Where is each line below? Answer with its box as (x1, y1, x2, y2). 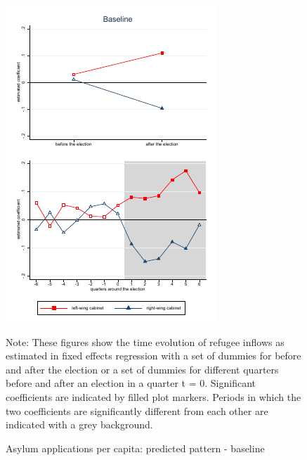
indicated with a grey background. (6, 417, 153, 432)
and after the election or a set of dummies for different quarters (6, 362, 279, 376)
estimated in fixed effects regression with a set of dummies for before (6, 348, 301, 363)
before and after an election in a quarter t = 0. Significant (6, 376, 256, 390)
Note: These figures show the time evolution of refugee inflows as (6, 334, 285, 349)
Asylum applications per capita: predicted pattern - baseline (6, 440, 265, 455)
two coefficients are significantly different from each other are (6, 403, 268, 418)
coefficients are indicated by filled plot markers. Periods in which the (6, 389, 301, 404)
